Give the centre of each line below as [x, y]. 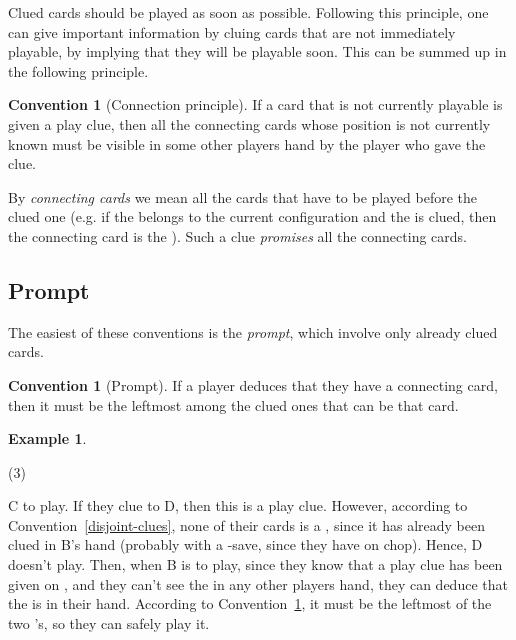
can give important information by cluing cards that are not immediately [232, 31]
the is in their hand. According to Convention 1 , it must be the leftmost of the [250, 603]
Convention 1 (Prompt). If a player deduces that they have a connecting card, [253, 384]
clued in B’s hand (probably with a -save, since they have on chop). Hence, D [245, 544]
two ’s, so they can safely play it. [109, 622]
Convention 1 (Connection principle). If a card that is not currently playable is [255, 104]
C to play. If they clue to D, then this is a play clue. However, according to [238, 505]
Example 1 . [47, 438]
